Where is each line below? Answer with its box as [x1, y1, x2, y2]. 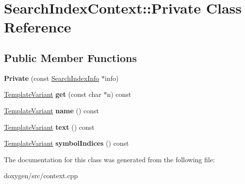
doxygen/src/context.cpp [4, 170, 78, 181]
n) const [107, 89, 131, 99]
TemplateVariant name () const [4, 105, 99, 115]
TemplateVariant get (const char [4, 89, 101, 99]
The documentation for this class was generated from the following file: [4, 154, 215, 164]
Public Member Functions [4, 50, 137, 65]
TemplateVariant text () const [4, 122, 95, 132]
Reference [4, 17, 71, 37]
